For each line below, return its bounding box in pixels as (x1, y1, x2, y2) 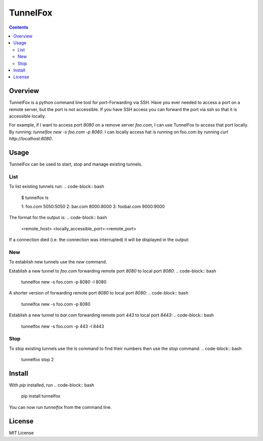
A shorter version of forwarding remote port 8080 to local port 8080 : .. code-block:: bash (9, 290, 188, 296)
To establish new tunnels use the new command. (9, 259, 107, 265)
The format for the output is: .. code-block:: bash (9, 215, 107, 220)
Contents (9, 24, 29, 30)
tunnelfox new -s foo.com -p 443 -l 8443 (21, 323, 104, 329)
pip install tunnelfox (21, 393, 61, 399)
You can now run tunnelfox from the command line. (9, 404, 112, 410)
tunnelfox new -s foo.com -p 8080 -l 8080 (21, 279, 107, 285)
